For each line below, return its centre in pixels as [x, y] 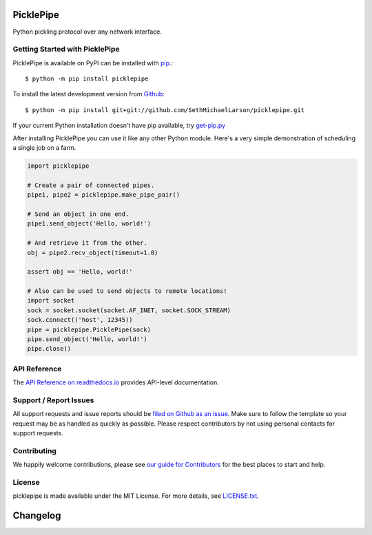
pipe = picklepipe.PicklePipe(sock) [89, 329]
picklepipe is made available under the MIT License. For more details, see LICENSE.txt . [136, 496]
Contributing [34, 450]
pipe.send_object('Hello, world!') [87, 339]
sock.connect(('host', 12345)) [80, 320]
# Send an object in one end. [78, 214]
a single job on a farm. [44, 148]
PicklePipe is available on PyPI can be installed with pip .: [93, 63]
